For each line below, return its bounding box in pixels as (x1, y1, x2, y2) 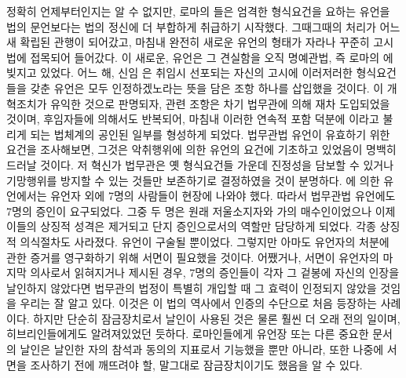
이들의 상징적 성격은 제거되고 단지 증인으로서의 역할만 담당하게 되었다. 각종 (6, 218, 376, 234)
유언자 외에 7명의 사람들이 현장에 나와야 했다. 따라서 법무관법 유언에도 (50, 187, 396, 204)
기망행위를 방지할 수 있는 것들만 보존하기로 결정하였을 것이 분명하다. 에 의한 (6, 172, 380, 188)
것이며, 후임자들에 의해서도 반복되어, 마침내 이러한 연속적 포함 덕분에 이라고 (6, 111, 379, 127)
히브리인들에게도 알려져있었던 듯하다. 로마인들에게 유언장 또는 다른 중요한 (6, 325, 369, 342)
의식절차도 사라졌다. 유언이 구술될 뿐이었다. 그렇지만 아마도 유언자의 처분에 (20, 233, 390, 249)
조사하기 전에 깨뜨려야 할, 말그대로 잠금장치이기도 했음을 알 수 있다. (30, 356, 363, 373)
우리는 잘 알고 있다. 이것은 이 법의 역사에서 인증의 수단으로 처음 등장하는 (20, 295, 377, 311)
